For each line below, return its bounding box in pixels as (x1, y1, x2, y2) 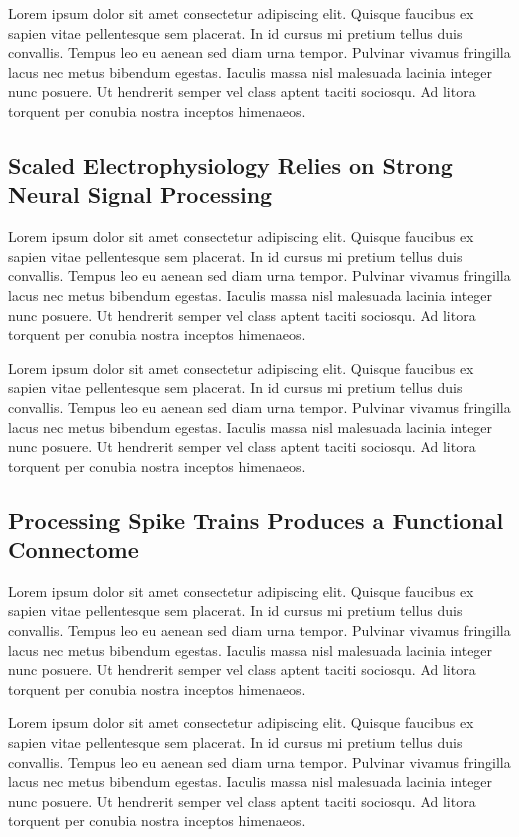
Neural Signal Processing (8, 179, 273, 210)
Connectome (8, 534, 139, 565)
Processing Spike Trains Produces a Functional (8, 504, 504, 535)
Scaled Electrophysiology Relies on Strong (8, 149, 453, 180)
